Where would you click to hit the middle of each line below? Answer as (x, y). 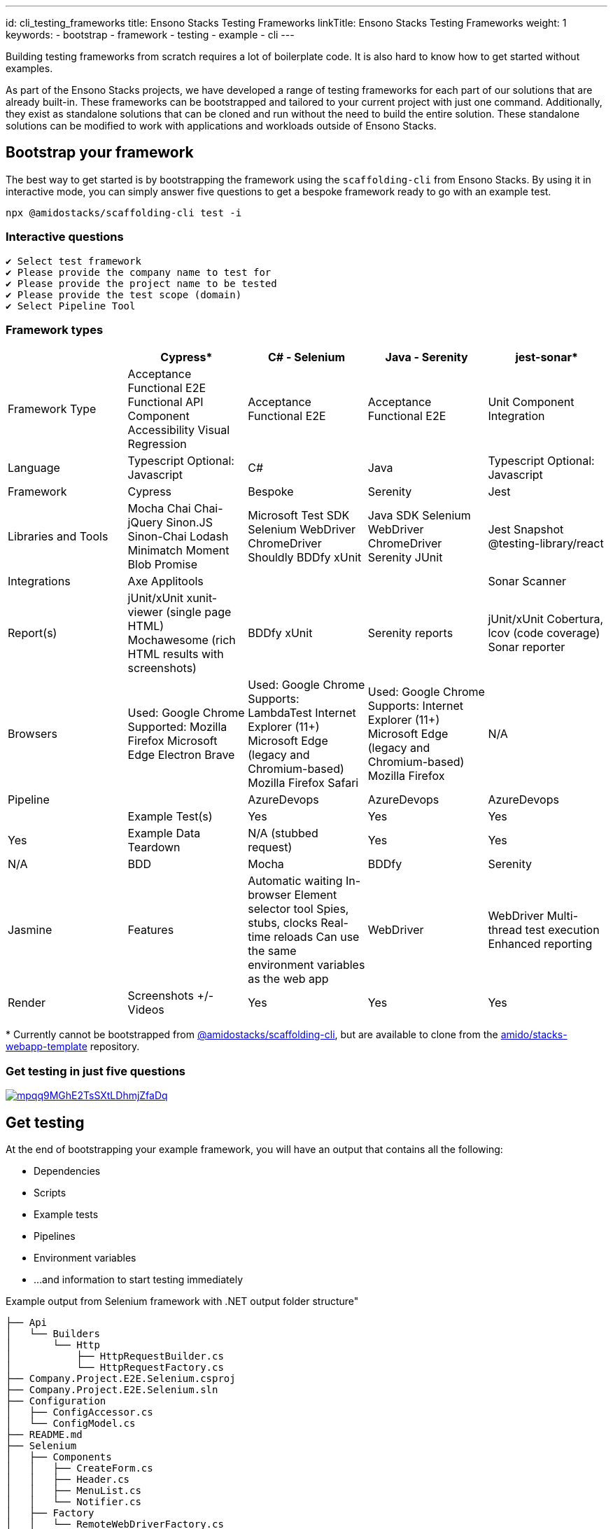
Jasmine (30, 930)
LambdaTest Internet (302, 713)
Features (151, 930)
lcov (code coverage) (544, 633)
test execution (562, 930)
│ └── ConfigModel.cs (71, 1423)
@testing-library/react (546, 544)
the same (272, 951)
